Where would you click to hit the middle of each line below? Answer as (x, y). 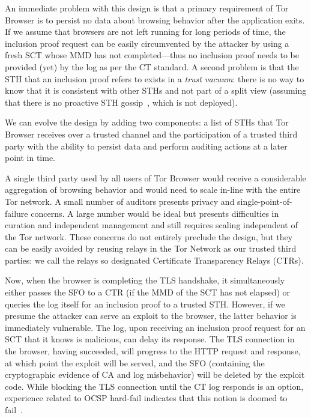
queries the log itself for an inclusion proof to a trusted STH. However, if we (145, 304)
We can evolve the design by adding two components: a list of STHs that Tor (147, 122)
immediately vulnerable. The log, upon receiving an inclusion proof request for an (155, 327)
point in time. (30, 158)
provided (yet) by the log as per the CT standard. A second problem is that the (152, 66)
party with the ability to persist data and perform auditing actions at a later (146, 146)
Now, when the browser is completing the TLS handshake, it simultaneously (145, 280)
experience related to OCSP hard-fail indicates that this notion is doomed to (146, 398)
